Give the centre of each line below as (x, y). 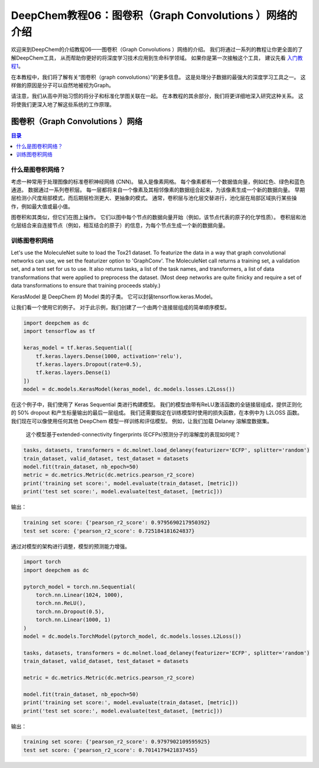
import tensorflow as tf (59, 331)
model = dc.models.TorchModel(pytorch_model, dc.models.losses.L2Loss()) (132, 636)
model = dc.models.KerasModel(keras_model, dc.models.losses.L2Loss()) (129, 389)
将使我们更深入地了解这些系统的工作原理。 (63, 104)
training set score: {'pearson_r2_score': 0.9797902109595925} (117, 742)
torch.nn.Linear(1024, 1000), (79, 595)
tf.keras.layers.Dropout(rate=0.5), (89, 364)
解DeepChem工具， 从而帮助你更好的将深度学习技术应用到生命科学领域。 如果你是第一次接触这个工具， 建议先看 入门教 (157, 58)
